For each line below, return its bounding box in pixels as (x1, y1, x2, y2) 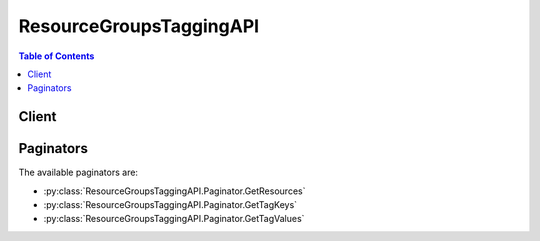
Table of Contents (18, 50, 95, 62)
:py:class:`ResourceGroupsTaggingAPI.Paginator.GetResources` (43, 185, 306, 197)
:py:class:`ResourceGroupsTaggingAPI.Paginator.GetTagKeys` (43, 199, 298, 211)
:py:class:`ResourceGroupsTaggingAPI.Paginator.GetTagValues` (43, 213, 305, 225)
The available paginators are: (18, 166, 139, 179)
